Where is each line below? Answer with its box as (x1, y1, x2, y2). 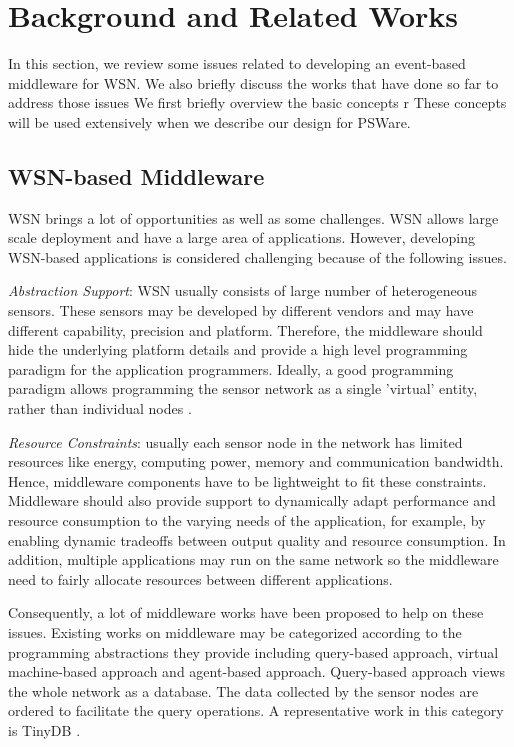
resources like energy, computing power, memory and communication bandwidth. (8, 451, 504, 472)
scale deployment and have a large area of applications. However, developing (8, 227, 475, 248)
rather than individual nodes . (8, 398, 192, 419)
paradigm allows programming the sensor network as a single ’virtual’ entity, (8, 378, 478, 399)
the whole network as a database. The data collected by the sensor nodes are (8, 680, 479, 701)
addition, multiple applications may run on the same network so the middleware (8, 549, 499, 570)
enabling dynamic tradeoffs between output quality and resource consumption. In (8, 529, 506, 550)
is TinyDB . (8, 719, 81, 740)
